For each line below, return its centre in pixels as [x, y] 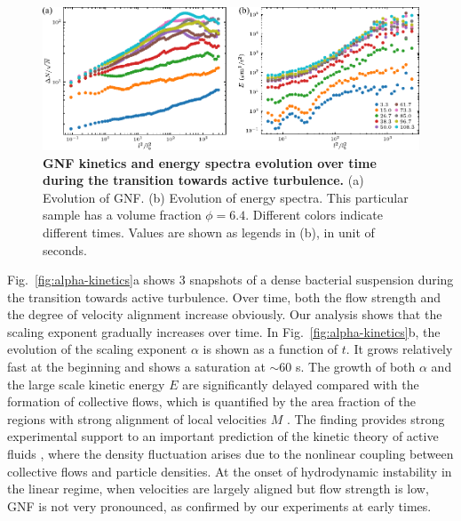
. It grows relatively [399, 349]
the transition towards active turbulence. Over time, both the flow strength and [224, 297]
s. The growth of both [356, 367]
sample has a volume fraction [122, 215]
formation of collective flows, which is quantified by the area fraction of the [211, 401]
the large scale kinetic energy [86, 384]
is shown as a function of [270, 349]
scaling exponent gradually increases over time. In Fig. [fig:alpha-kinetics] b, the [224, 331]
